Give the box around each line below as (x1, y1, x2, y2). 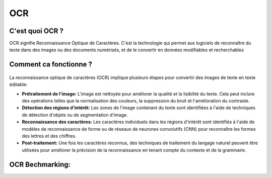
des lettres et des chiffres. (22, 133, 77, 139)
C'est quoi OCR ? (9, 27, 64, 35)
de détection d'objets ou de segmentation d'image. (22, 112, 128, 118)
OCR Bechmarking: (9, 160, 71, 168)
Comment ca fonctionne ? (9, 60, 93, 69)
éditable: (9, 81, 28, 87)
